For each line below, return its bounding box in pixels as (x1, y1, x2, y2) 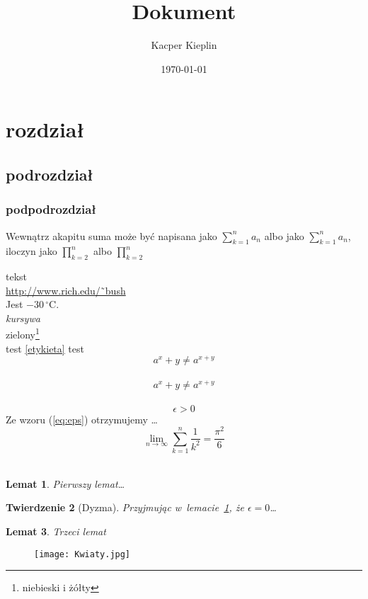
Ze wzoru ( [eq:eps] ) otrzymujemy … (6, 411, 158, 426)
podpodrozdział (6, 200, 96, 218)
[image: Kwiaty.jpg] (34, 549, 131, 559)
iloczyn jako (6, 244, 57, 258)
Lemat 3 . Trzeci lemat (6, 523, 106, 538)
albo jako (264, 228, 304, 243)
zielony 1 (6, 325, 40, 342)
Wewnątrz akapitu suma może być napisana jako (6, 228, 217, 243)
